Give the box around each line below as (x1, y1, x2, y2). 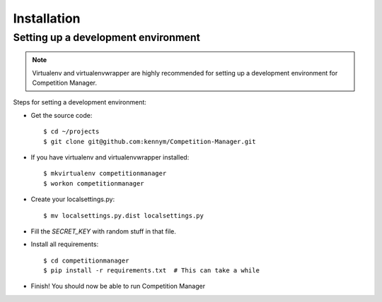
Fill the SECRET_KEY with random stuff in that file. (30, 226, 176, 236)
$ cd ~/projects (43, 128, 100, 135)
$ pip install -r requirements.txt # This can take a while (43, 267, 260, 274)
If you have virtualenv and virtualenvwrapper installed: (30, 152, 190, 162)
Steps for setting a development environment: (13, 98, 146, 107)
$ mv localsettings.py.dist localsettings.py (43, 212, 204, 219)
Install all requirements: (30, 240, 99, 248)
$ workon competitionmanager (43, 179, 144, 187)
